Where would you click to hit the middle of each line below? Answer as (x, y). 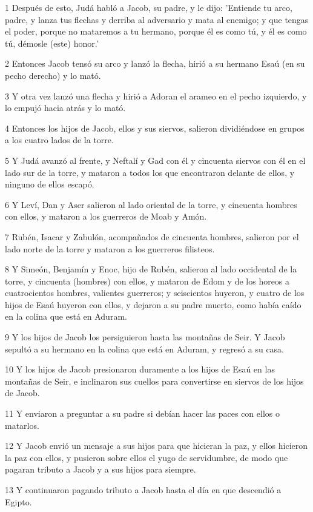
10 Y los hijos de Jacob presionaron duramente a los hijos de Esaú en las (140, 369)
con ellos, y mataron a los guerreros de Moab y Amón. (106, 216)
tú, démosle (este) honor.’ (52, 43)
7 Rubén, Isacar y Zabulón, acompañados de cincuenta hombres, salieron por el (152, 236)
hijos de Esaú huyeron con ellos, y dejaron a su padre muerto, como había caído (153, 304)
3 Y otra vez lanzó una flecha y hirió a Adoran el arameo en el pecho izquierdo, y (156, 96)
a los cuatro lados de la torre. (59, 140)
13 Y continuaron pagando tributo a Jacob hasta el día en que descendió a (143, 490)
